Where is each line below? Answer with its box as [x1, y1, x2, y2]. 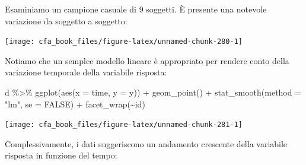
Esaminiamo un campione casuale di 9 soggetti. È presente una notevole [5, 3, 267, 15]
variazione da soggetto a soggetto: [5, 14, 128, 27]
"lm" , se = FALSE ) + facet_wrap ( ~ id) [5, 97, 145, 110]
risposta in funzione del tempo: [5, 149, 117, 161]
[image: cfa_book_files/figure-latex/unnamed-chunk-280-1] [5, 37, 243, 46]
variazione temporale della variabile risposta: [5, 66, 167, 78]
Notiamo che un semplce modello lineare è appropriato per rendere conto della [5, 54, 289, 66]
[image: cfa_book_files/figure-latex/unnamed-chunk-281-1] [5, 120, 243, 129]
